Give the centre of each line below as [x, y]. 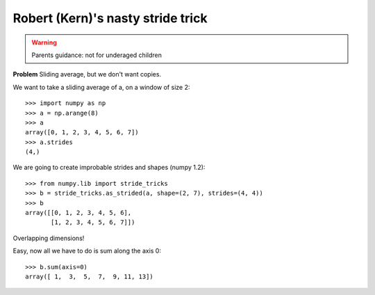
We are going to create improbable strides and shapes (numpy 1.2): [109, 168]
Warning [44, 42]
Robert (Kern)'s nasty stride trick [110, 18]
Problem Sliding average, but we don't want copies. [87, 74]
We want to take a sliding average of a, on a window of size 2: [101, 87]
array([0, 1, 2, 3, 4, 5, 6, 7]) [82, 133]
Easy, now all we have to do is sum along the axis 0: [87, 251]
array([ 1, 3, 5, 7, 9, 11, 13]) [90, 276]
